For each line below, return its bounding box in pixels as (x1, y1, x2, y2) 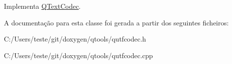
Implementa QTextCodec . (4, 1, 81, 11)
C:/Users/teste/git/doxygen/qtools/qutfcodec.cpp (4, 50, 153, 60)
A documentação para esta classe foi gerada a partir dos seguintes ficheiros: (4, 17, 229, 27)
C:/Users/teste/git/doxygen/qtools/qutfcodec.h (4, 34, 146, 44)
